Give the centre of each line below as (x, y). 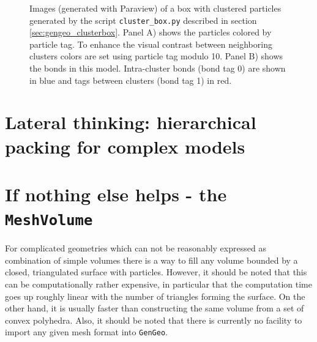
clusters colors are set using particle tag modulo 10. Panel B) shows (156, 56)
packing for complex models (125, 146)
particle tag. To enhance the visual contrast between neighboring (151, 44)
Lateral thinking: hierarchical (131, 122)
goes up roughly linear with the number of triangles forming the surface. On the (155, 296)
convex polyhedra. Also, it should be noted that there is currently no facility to (154, 320)
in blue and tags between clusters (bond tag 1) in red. (131, 80)
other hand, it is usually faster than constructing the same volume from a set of (155, 308)
